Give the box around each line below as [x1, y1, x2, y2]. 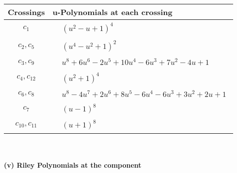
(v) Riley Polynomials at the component [4, 159, 142, 170]
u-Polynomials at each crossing [52, 6, 173, 17]
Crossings [8, 6, 45, 17]
